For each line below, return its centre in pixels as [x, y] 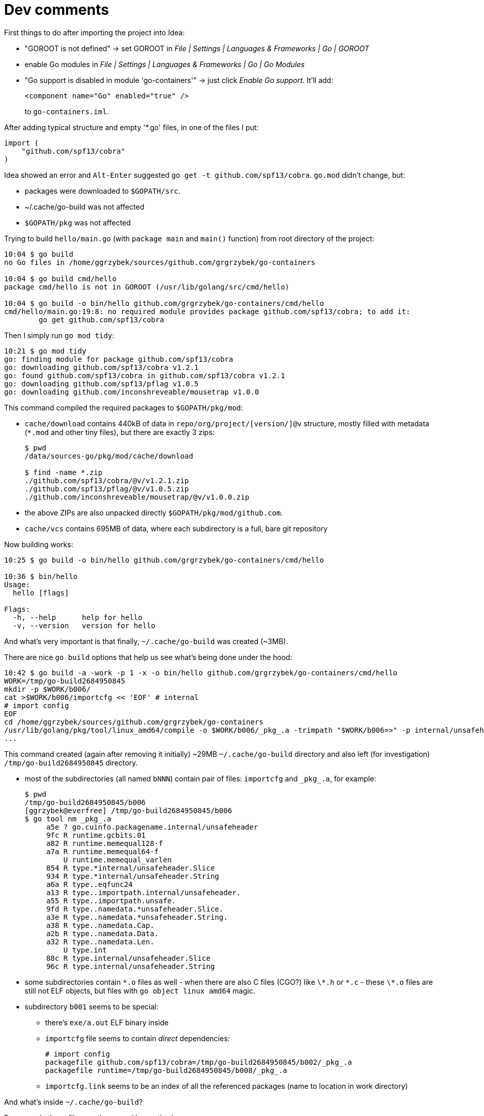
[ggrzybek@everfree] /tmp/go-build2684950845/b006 [128, 810]
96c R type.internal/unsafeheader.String [130, 966]
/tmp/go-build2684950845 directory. [71, 762]
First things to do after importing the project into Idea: [95, 32]
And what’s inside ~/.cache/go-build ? [74, 1102]
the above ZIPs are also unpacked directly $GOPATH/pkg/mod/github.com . [154, 512]
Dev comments [57, 10]
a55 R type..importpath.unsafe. [111, 901]
